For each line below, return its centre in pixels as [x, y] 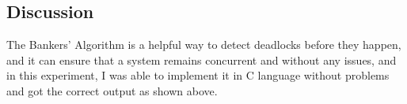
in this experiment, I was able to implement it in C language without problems [198, 75]
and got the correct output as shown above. [112, 90]
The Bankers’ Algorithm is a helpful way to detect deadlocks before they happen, [204, 45]
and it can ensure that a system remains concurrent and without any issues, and [202, 59]
